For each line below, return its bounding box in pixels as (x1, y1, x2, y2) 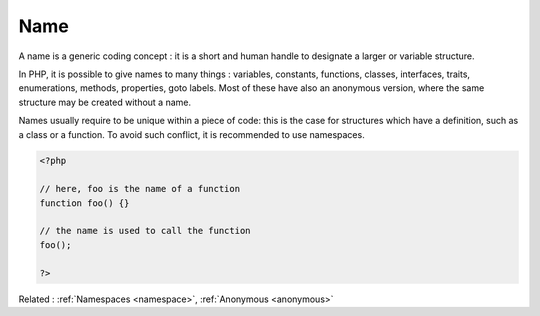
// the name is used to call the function (39, 225, 251, 237)
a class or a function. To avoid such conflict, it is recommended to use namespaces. (18, 128, 365, 140)
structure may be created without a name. (18, 96, 192, 108)
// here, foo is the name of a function (39, 183, 240, 195)
